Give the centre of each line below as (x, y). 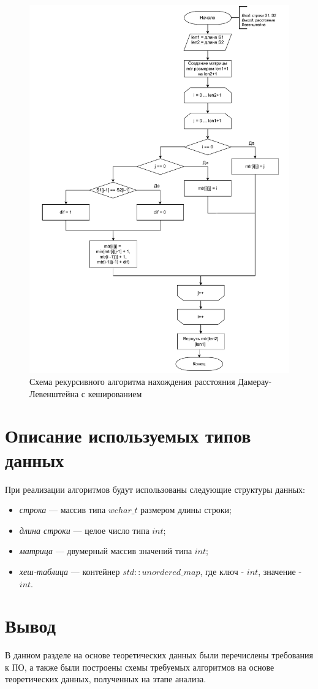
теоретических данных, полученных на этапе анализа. (106, 679)
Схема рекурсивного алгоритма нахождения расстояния (132, 382)
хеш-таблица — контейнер (70, 571)
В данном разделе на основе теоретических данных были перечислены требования (159, 655)
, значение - (280, 571)
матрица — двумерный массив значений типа (106, 551)
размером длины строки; (186, 510)
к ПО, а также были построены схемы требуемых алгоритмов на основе (140, 667)
